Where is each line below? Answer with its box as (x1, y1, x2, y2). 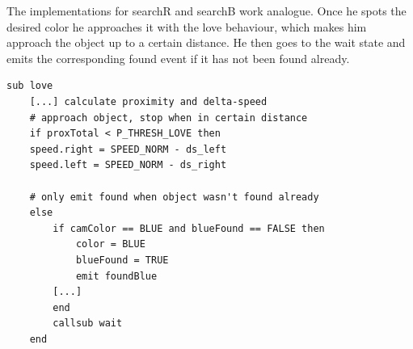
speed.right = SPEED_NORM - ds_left (29, 143, 227, 155)
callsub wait (53, 317, 123, 330)
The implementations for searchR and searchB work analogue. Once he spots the (6, 2, 407, 19)
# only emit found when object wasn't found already (29, 191, 319, 203)
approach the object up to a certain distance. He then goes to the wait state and (6, 34, 406, 51)
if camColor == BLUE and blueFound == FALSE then (53, 222, 325, 234)
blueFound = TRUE (75, 254, 169, 266)
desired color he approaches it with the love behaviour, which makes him (6, 18, 367, 35)
